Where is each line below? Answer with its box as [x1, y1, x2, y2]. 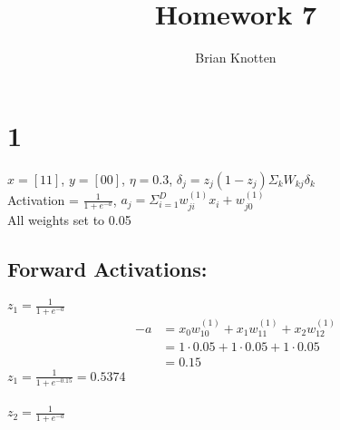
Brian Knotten [195, 48, 277, 67]
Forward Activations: [7, 254, 208, 282]
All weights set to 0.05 [7, 210, 131, 229]
